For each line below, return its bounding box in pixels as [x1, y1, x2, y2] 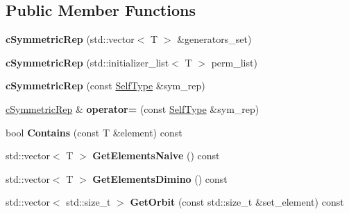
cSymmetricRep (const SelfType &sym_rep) [6, 78, 205, 93]
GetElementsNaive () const [92, 148, 220, 163]
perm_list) [211, 55, 257, 69]
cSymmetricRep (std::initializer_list [6, 55, 169, 69]
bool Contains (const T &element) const [6, 125, 182, 139]
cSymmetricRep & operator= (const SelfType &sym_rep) [6, 101, 259, 116]
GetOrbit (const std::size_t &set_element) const [130, 195, 344, 209]
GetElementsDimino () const [92, 171, 228, 186]
